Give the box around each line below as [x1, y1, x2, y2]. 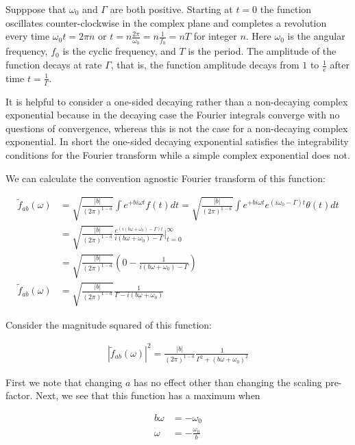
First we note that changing [5, 374, 123, 389]
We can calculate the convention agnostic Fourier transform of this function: [5, 170, 326, 185]
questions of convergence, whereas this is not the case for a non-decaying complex [5, 120, 348, 135]
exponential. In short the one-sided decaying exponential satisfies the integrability [5, 134, 349, 149]
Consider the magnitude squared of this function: [5, 317, 212, 331]
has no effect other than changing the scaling [133, 374, 322, 389]
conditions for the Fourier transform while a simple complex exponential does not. [5, 148, 350, 162]
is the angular [287, 29, 345, 43]
